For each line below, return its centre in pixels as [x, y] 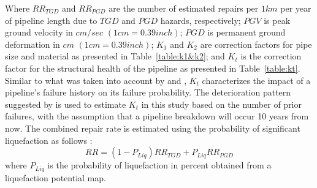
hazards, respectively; [201, 20]
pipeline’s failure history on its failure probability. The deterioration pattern [148, 92]
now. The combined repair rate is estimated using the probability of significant [153, 128]
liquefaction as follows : [49, 140]
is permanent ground [246, 32]
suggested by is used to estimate [66, 104]
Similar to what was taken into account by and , [96, 80]
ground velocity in [39, 32]
